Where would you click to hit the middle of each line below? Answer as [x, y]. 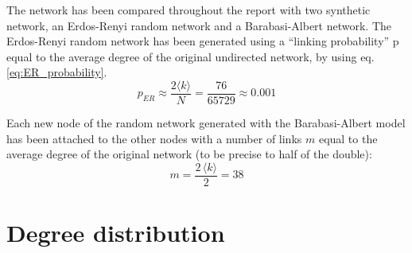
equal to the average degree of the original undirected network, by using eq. [190, 56]
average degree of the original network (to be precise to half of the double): [189, 154]
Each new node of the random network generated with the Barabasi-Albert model [206, 123]
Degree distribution [116, 233]
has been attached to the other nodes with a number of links [154, 138]
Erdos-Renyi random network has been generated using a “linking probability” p [203, 41]
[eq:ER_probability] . [57, 72]
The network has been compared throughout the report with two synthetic [189, 10]
